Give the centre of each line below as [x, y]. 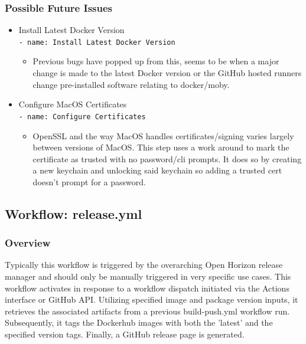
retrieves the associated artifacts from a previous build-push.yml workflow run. [147, 311]
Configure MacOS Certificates [73, 104]
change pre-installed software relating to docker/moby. [131, 84]
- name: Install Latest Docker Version [97, 42]
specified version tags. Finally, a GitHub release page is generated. [125, 334]
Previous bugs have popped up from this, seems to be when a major [156, 61]
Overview [28, 243]
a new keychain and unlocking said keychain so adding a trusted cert [157, 170]
